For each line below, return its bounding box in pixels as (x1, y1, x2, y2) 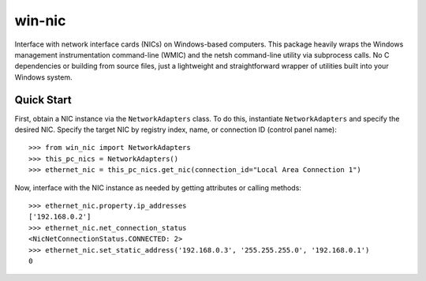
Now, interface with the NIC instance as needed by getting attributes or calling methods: (14, 182, 301, 193)
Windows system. (14, 72, 73, 82)
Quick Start (14, 93, 72, 107)
